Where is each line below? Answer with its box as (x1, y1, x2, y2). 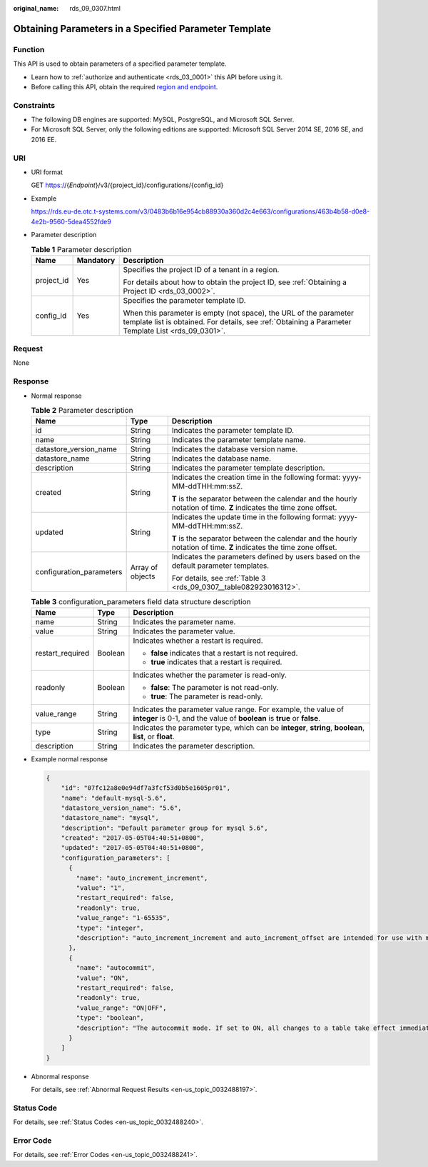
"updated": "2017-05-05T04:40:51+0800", (61, 843, 205, 852)
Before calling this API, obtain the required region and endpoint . (31, 82, 218, 91)
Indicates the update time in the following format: (171, 512, 337, 522)
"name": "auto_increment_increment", (76, 873, 208, 882)
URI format (31, 168, 63, 176)
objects (130, 571, 156, 581)
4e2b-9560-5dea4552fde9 (31, 217, 112, 226)
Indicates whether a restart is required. (133, 636, 263, 646)
